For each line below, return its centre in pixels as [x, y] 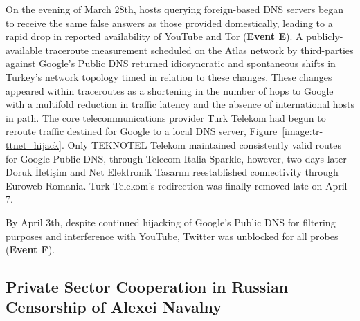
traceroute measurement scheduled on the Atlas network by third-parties [199, 49]
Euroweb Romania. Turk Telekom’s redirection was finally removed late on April [177, 185]
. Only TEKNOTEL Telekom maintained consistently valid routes [201, 144]
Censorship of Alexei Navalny [114, 307]
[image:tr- [303, 131]
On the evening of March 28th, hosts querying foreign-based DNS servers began [175, 9]
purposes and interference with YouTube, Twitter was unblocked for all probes [172, 236]
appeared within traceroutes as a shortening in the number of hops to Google [170, 90]
